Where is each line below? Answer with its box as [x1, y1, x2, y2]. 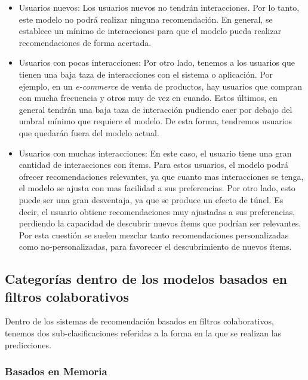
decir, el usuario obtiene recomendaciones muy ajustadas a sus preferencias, [19, 205, 295, 217]
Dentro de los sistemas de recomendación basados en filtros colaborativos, [5, 315, 274, 327]
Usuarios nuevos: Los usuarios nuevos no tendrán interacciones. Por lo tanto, [19, 1, 300, 13]
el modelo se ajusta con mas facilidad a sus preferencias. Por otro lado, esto [19, 182, 295, 194]
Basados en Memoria [5, 364, 107, 379]
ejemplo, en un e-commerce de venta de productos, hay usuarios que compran [19, 79, 303, 92]
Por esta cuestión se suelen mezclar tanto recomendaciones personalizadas [19, 228, 289, 241]
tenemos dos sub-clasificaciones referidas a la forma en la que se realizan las [5, 327, 282, 339]
